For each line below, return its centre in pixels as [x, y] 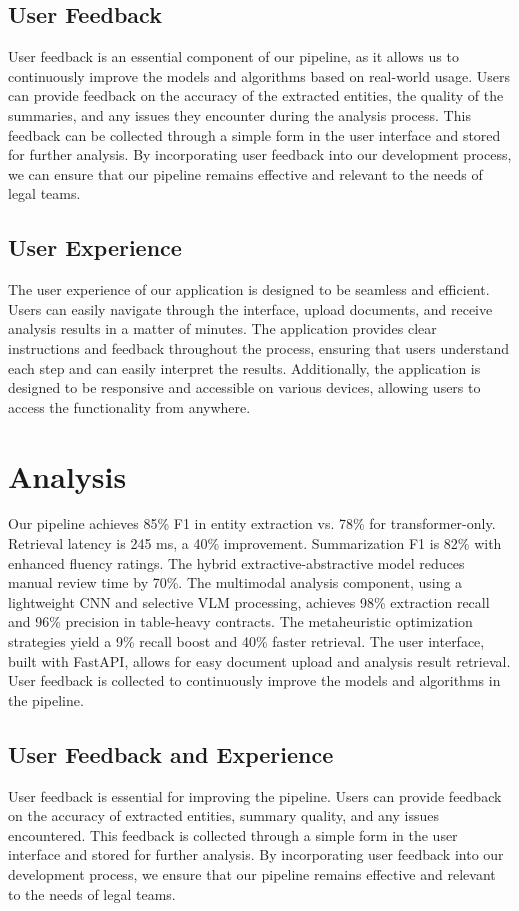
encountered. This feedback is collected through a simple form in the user [233, 834]
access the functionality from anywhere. [129, 406]
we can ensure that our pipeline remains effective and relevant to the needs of [245, 173]
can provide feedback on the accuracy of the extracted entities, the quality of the [256, 95]
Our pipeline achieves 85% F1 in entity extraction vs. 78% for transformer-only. [252, 523]
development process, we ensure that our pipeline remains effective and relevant [252, 873]
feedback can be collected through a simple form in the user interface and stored [254, 134]
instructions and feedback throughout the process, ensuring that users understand [259, 347]
